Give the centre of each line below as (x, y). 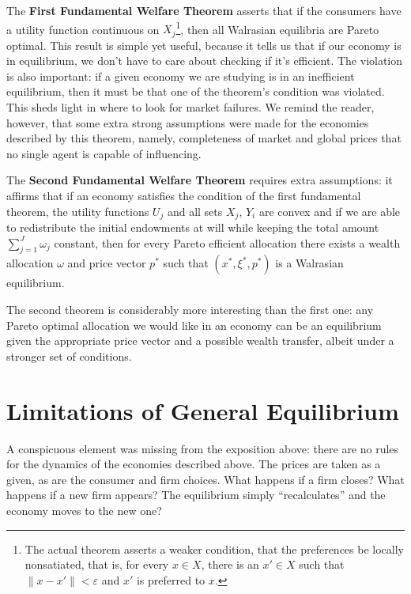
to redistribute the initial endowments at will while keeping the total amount (193, 227)
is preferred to (171, 579)
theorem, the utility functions (78, 211)
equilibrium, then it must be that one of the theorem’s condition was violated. (196, 91)
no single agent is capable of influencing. (104, 153)
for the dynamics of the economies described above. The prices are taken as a (194, 464)
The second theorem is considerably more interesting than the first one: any (190, 310)
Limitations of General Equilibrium (203, 410)
